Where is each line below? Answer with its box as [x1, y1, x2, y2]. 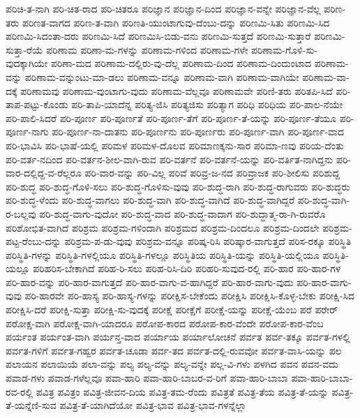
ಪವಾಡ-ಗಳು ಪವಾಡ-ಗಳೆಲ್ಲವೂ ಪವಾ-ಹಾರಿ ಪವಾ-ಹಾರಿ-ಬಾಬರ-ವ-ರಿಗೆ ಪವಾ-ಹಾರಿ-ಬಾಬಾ [6, 371, 288, 385]
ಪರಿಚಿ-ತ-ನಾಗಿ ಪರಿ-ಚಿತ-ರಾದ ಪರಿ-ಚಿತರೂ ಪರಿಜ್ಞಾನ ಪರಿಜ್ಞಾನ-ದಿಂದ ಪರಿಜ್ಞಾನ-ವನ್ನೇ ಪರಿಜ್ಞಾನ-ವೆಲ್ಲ [6, 1, 321, 15]
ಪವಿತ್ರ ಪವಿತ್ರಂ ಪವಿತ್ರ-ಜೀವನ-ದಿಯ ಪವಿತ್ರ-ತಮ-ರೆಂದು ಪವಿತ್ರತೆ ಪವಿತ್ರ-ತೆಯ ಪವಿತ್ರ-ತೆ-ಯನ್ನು [36, 384, 329, 398]
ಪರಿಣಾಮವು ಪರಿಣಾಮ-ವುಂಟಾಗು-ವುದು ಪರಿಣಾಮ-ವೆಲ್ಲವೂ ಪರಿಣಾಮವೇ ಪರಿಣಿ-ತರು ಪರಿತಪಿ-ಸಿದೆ [20, 83, 333, 98]
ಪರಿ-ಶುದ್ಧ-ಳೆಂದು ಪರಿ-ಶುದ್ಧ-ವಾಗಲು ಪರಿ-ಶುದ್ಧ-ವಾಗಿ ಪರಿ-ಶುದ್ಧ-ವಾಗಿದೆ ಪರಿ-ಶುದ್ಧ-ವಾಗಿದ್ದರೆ [6, 193, 295, 207]
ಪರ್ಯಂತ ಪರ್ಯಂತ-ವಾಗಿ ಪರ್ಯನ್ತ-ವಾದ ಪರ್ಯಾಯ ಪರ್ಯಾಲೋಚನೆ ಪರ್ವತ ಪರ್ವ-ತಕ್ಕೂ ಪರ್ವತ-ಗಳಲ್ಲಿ [6, 329, 350, 344]
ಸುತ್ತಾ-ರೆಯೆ [6, 42, 43, 57]
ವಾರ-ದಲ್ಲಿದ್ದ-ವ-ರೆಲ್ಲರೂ [6, 165, 82, 180]
